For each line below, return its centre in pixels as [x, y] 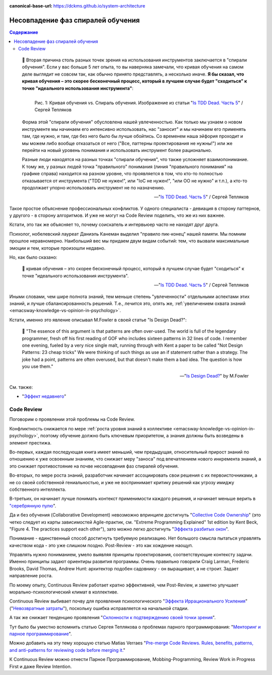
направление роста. [31, 576]
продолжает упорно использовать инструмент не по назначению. [93, 188]
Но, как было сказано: [33, 257]
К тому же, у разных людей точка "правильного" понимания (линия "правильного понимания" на [127, 167]
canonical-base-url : [31, 6]
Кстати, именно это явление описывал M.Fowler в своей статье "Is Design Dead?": [98, 320]
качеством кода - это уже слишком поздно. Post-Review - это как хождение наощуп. [101, 545]
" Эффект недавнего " [44, 396]
